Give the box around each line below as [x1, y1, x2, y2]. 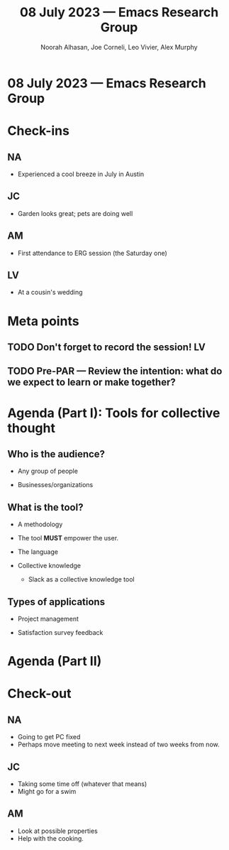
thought [7, 420, 55, 436]
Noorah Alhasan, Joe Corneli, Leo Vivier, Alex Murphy [40, 43, 198, 51]
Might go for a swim [17, 787, 77, 795]
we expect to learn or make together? [7, 376, 176, 388]
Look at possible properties [17, 827, 98, 835]
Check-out [7, 686, 72, 702]
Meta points [7, 313, 79, 329]
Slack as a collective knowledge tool [28, 575, 135, 584]
